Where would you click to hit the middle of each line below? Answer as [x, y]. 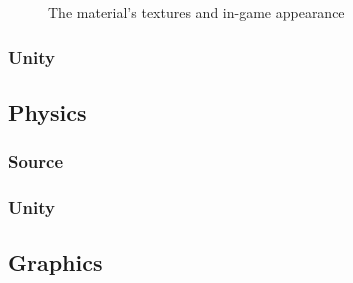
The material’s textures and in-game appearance [196, 12]
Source [36, 161]
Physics [47, 111]
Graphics [55, 262]
